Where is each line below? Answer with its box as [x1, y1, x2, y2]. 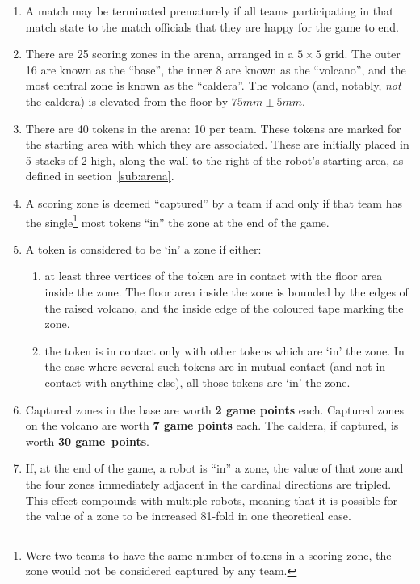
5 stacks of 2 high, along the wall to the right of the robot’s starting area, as [25, 151, 404, 168]
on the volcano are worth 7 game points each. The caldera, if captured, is [25, 417, 399, 434]
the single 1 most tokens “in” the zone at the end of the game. [25, 211, 330, 230]
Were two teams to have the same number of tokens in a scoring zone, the [25, 546, 392, 563]
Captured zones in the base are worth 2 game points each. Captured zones [25, 401, 405, 418]
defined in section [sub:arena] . [25, 167, 174, 184]
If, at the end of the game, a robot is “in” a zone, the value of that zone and [25, 460, 404, 477]
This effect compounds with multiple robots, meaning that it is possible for [25, 491, 398, 508]
